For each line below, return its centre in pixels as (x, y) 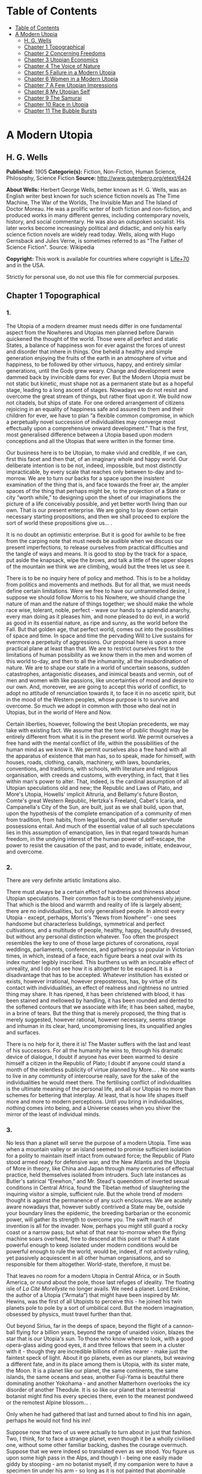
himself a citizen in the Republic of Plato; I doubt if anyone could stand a (96, 1063)
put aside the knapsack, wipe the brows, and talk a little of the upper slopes (100, 560)
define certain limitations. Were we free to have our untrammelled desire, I (98, 591)
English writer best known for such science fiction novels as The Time (93, 196)
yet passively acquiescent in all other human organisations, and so (89, 1258)
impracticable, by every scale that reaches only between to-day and (91, 472)
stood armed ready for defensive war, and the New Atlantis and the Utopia (98, 1162)
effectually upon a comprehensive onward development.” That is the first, (97, 428)
